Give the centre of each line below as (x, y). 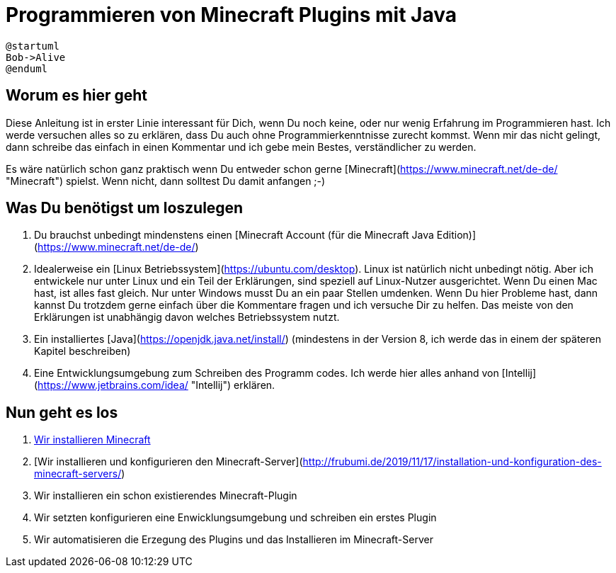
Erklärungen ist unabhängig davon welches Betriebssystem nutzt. (187, 317)
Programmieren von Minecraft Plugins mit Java (231, 15)
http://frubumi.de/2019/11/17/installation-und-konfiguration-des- (452, 462)
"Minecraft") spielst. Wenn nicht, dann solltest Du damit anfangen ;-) (166, 181)
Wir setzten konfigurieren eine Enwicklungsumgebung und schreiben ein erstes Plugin (235, 518)
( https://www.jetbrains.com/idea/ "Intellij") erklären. (155, 385)
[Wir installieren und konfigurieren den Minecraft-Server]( (169, 462)
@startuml (33, 46)
